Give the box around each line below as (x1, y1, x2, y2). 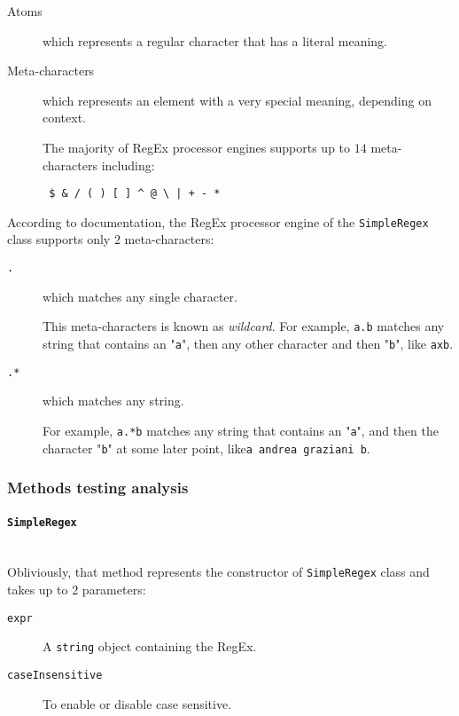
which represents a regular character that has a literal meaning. (43, 31, 387, 50)
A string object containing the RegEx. (43, 637, 257, 656)
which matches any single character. (43, 287, 237, 305)
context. (43, 108, 86, 127)
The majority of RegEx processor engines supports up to (43, 138, 351, 156)
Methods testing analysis (7, 476, 189, 499)
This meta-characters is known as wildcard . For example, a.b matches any (43, 317, 445, 335)
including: (101, 155, 155, 174)
